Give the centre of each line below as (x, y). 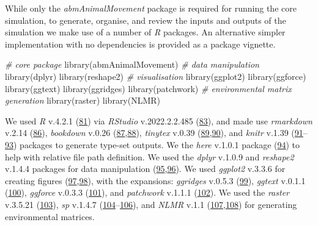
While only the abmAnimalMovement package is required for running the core (151, 8)
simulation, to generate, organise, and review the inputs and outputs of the (146, 20)
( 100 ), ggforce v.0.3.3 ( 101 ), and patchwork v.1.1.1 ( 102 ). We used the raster (147, 192)
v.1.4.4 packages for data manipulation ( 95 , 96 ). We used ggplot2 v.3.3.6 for (145, 169)
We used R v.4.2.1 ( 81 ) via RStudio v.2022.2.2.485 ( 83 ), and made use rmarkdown (159, 120)
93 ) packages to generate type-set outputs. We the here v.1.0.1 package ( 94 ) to (153, 144)
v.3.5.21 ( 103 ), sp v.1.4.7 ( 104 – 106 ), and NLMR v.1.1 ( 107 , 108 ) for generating (151, 204)
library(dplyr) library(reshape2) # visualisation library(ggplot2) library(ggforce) (156, 76)
